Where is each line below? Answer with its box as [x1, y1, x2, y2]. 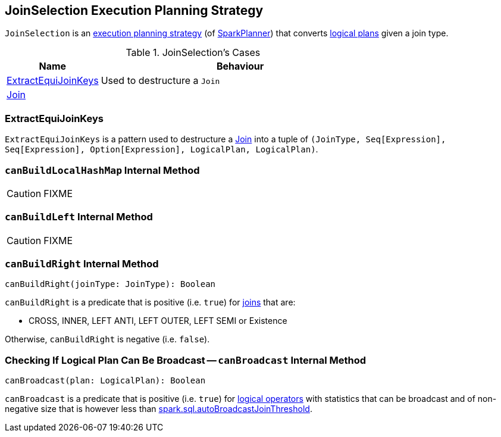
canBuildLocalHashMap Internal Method [5, 164, 200, 176]
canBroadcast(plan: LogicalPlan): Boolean [5, 376, 206, 386]
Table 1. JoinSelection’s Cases [126, 46, 261, 59]
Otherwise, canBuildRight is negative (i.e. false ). [5, 334, 210, 345]
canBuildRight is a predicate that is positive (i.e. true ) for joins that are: [5, 297, 296, 308]
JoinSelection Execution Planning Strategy [5, 3, 264, 18]
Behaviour [216, 60, 264, 73]
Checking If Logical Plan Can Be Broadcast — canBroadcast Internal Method [5, 354, 367, 366]
